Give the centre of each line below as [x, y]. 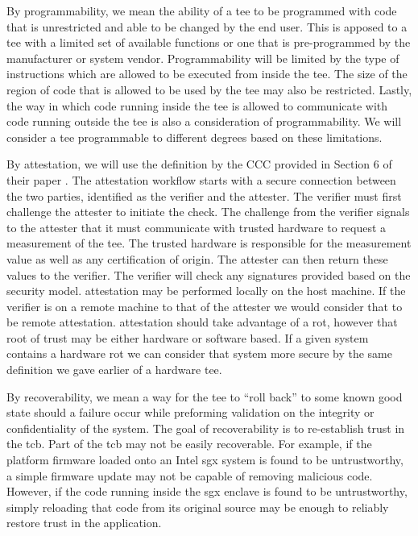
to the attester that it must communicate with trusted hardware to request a [197, 227]
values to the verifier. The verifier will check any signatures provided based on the [209, 274]
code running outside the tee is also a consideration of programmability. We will [204, 121]
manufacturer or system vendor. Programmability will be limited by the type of [203, 58]
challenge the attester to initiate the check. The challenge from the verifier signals [208, 212]
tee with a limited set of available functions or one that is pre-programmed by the [209, 42]
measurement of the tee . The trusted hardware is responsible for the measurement [209, 243]
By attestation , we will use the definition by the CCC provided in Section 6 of [199, 164]
